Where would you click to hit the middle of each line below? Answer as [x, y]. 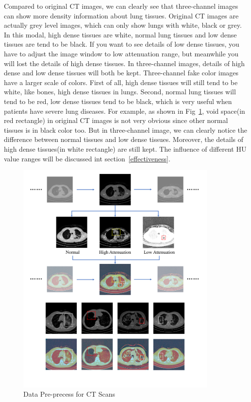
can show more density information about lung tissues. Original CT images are [121, 15]
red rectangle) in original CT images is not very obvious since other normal [116, 120]
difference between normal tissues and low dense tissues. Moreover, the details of [124, 139]
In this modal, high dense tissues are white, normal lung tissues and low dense [120, 34]
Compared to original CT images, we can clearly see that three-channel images [121, 6]
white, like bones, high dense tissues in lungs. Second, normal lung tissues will [120, 92]
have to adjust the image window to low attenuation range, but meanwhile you [121, 53]
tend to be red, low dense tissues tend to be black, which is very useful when [118, 101]
